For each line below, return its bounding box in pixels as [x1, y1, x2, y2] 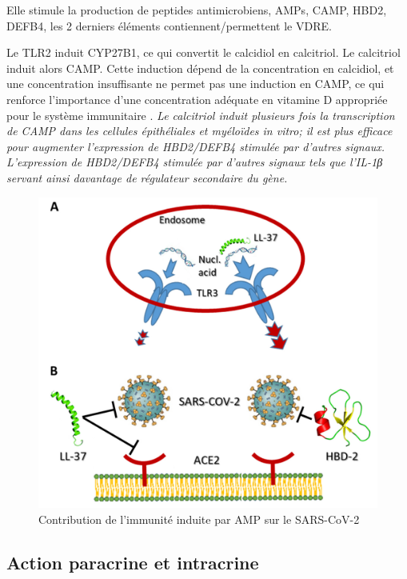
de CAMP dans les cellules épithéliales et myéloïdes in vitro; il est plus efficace [6, 122, 393, 139]
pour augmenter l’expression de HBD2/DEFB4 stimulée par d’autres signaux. [6, 138, 385, 154]
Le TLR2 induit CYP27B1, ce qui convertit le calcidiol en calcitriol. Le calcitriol [6, 44, 401, 61]
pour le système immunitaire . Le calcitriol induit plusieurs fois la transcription [6, 106, 395, 123]
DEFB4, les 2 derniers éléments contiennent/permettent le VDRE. [6, 17, 332, 34]
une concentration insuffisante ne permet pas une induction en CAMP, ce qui [6, 75, 385, 92]
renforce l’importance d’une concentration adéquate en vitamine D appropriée [6, 90, 388, 107]
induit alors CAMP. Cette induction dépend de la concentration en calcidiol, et [6, 59, 394, 76]
